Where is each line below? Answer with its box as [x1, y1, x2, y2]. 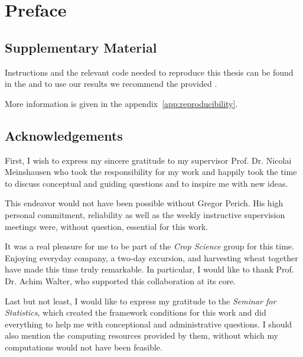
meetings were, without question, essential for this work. [5, 220, 208, 232]
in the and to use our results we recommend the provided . [5, 77, 217, 90]
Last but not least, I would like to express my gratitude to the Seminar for [5, 294, 276, 307]
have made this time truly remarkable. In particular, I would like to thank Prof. [5, 263, 294, 275]
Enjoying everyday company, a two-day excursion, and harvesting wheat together [5, 251, 298, 264]
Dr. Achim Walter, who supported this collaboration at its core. [5, 274, 236, 287]
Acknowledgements [5, 126, 123, 144]
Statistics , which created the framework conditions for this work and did [5, 306, 266, 319]
